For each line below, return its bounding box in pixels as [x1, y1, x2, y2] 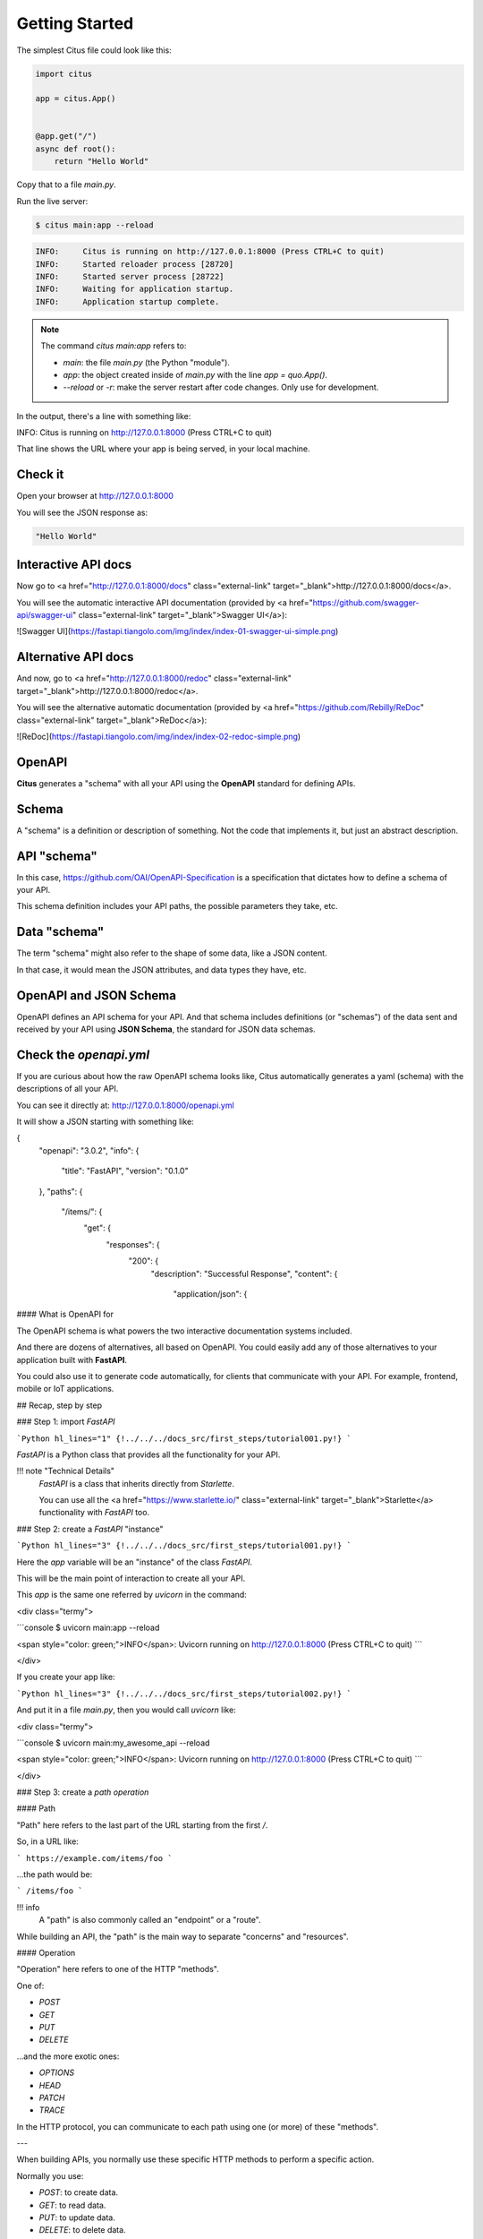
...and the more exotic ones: [16, 2051, 120, 2062]
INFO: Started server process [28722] [35, 271, 225, 281]
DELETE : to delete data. [38, 2225, 126, 2235]
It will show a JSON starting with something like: [16, 1116, 194, 1128]
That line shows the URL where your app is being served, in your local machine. [16, 443, 310, 454]
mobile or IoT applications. [16, 1384, 114, 1394]
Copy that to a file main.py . [16, 179, 116, 190]
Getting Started [16, 13, 134, 33]
